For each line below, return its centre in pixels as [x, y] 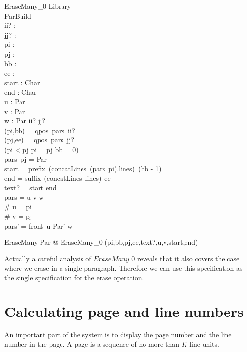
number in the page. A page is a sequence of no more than [92, 344]
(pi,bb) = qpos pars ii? [40, 130]
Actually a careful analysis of [48, 258]
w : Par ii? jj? [25, 121]
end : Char [21, 92]
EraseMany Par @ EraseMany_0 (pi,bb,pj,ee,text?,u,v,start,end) [101, 242]
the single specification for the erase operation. [74, 278]
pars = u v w [24, 197]
